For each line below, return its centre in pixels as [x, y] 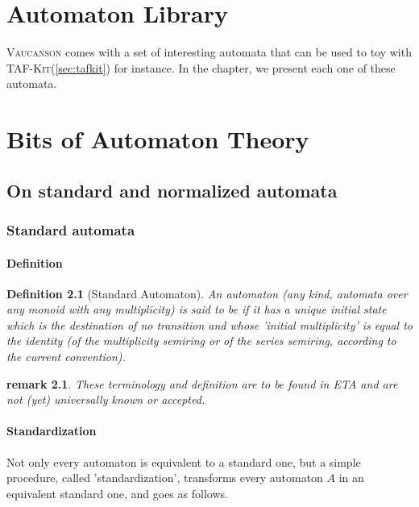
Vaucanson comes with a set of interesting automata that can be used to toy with [209, 52]
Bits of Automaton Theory [158, 139]
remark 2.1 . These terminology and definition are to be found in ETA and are [202, 383]
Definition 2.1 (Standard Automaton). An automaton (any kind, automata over [207, 293]
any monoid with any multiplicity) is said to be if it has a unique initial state [197, 309]
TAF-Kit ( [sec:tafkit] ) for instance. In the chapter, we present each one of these [201, 67]
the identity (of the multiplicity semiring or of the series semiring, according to [201, 341]
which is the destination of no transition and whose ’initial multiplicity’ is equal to [210, 324]
